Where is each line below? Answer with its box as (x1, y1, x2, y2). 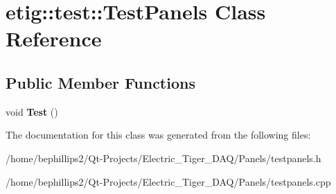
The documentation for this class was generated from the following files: (6, 127, 311, 142)
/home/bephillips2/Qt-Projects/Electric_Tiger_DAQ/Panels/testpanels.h (6, 150, 321, 165)
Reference (6, 24, 102, 53)
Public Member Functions (6, 71, 195, 93)
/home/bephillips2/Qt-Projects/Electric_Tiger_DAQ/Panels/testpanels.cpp (6, 174, 331, 188)
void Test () (6, 104, 58, 118)
